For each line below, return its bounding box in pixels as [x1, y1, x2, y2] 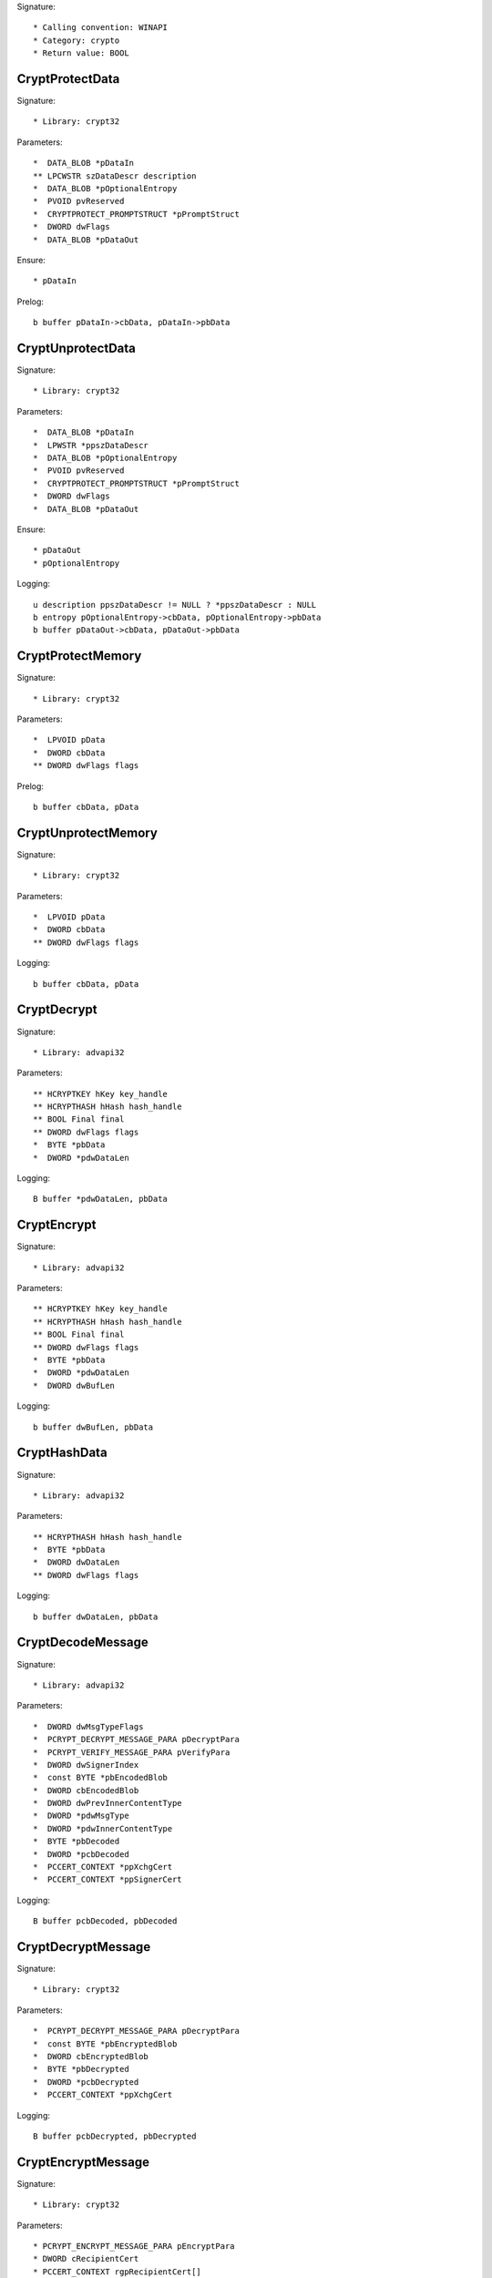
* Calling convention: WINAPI [33, 23, 169, 33]
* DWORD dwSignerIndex [33, 1760, 139, 1770]
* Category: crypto [33, 35, 120, 46]
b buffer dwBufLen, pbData [33, 1421, 154, 1432]
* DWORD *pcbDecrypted [33, 2077, 139, 2087]
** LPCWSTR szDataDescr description [33, 170, 197, 181]
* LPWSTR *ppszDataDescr [33, 440, 149, 450]
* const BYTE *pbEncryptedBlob [33, 2038, 178, 2049]
